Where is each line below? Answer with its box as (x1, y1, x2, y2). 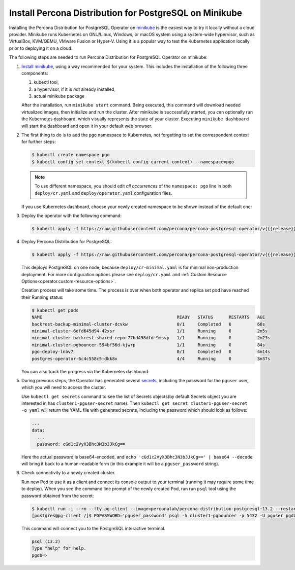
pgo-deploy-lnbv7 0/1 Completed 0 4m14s (31, 349, 270, 355)
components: (21, 70, 49, 76)
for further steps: (21, 139, 56, 145)
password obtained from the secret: (21, 493, 94, 499)
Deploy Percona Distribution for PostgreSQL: (21, 239, 112, 245)
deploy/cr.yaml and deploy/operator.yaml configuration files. (34, 190, 172, 196)
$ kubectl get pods (31, 307, 79, 313)
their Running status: (21, 294, 63, 300)
